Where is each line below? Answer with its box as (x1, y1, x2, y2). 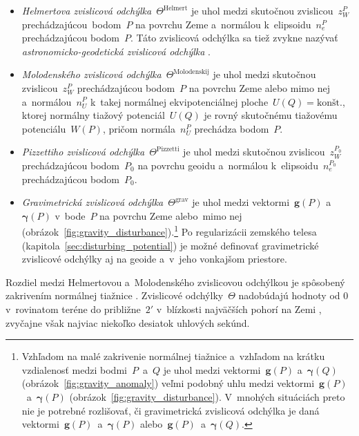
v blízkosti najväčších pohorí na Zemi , (156, 301, 322, 316)
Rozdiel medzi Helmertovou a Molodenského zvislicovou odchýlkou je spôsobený (6, 274, 345, 289)
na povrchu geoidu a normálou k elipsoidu (137, 158, 318, 172)
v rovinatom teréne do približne (6, 301, 141, 316)
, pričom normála (102, 121, 175, 135)
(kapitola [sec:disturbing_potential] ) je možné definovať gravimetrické (21, 238, 319, 252)
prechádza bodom (194, 121, 269, 135)
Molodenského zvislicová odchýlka (21, 67, 162, 82)
